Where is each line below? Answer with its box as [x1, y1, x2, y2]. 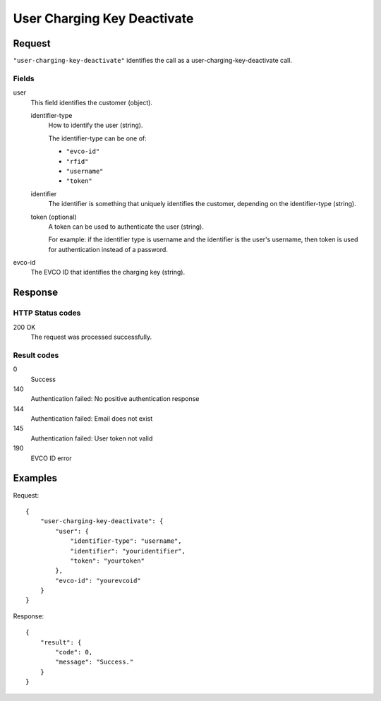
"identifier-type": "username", [70, 537, 183, 545]
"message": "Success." [55, 658, 134, 666]
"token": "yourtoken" [70, 556, 145, 565]
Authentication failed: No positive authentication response [30, 395, 200, 403]
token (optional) [30, 212, 77, 221]
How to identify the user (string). [48, 121, 143, 130]
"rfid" [66, 157, 89, 165]
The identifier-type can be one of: [48, 134, 147, 143]
